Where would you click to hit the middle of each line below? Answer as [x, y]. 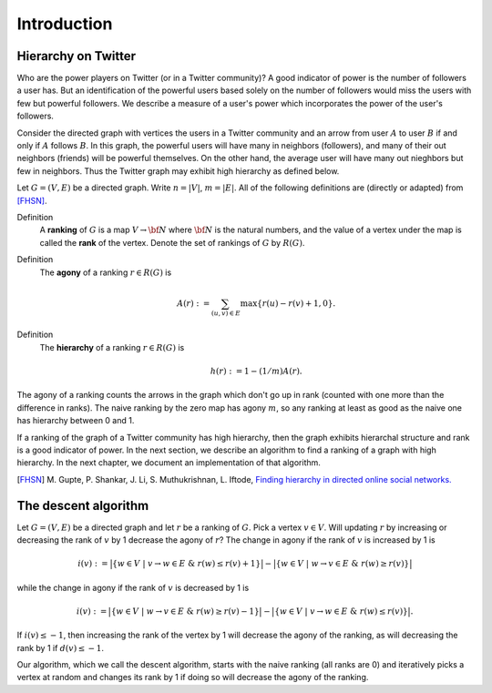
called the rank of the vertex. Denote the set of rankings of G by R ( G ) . [172, 242]
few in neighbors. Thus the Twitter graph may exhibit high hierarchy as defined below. [178, 171]
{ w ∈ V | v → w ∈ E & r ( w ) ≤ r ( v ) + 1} [187, 564]
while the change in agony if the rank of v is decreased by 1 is [133, 587]
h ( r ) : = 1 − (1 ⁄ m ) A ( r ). [256, 372]
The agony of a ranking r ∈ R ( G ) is [106, 272]
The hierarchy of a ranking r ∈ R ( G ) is [112, 347]
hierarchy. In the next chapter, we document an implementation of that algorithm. [169, 463]
